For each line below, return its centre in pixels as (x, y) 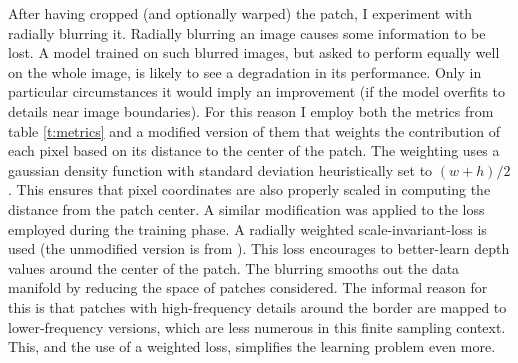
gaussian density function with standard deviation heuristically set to (220, 169)
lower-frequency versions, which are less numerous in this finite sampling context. (257, 326)
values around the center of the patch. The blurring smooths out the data (234, 267)
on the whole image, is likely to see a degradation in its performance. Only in (245, 71)
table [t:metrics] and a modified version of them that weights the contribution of (254, 130)
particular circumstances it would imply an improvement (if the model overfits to (257, 91)
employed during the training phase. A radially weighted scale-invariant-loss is (247, 228)
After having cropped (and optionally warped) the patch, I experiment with (240, 13)
